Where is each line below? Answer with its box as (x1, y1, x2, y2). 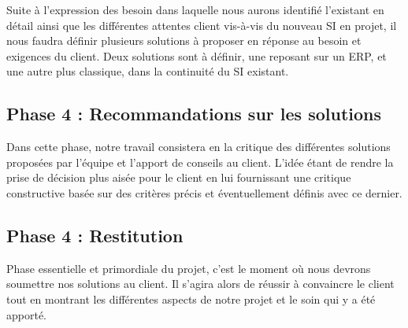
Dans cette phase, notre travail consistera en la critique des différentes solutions (6, 138, 391, 155)
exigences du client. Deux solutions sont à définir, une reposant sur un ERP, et (6, 47, 387, 64)
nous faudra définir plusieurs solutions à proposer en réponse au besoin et (6, 32, 362, 49)
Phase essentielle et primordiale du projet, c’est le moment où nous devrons (6, 260, 371, 276)
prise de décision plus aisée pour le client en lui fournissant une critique (6, 169, 351, 186)
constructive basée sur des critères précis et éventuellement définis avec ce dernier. (6, 184, 402, 201)
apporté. (6, 306, 47, 322)
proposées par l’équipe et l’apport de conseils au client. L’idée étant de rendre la (6, 153, 394, 170)
